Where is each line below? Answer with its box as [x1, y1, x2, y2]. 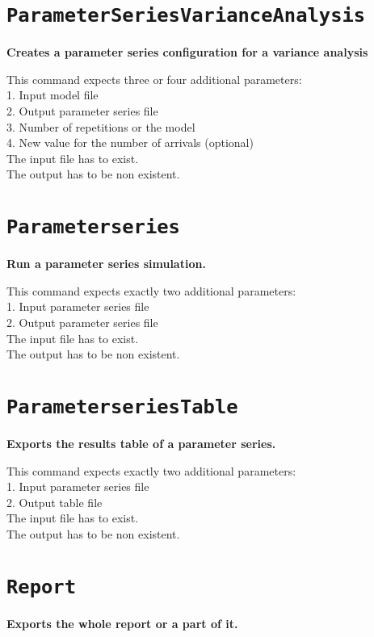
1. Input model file [6, 86, 99, 103]
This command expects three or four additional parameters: [6, 70, 302, 87]
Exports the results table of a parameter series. [6, 435, 276, 452]
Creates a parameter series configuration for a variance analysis [6, 44, 368, 61]
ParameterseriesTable [6, 396, 238, 418]
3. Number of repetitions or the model [6, 118, 195, 135]
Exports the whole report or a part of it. [6, 614, 238, 631]
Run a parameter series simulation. [6, 255, 206, 272]
